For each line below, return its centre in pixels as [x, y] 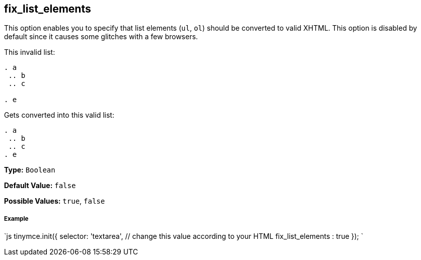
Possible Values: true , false [55, 201]
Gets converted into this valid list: [59, 115]
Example [16, 219]
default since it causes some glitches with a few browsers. [101, 37]
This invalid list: [30, 52]
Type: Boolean [30, 170]
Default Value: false [40, 186]
